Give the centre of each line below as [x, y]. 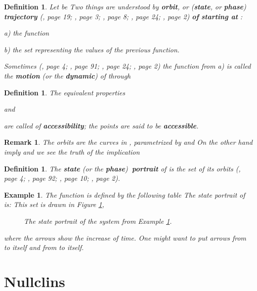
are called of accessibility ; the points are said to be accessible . [101, 125]
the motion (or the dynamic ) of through [67, 75]
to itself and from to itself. [44, 247]
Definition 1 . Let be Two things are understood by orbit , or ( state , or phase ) [125, 6]
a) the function [27, 33]
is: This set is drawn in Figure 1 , [54, 204]
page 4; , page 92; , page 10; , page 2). [62, 178]
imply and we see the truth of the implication [72, 151]
